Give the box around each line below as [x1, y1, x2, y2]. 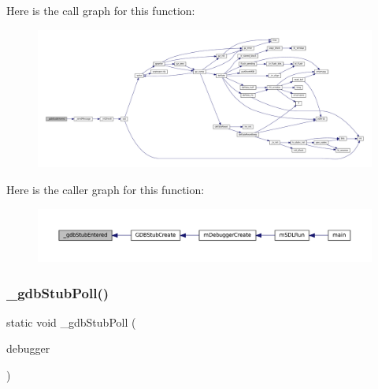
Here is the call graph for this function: [6, 2, 195, 18]
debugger [6, 340, 50, 357]
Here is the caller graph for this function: [6, 181, 205, 197]
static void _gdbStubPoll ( [6, 313, 136, 330]
